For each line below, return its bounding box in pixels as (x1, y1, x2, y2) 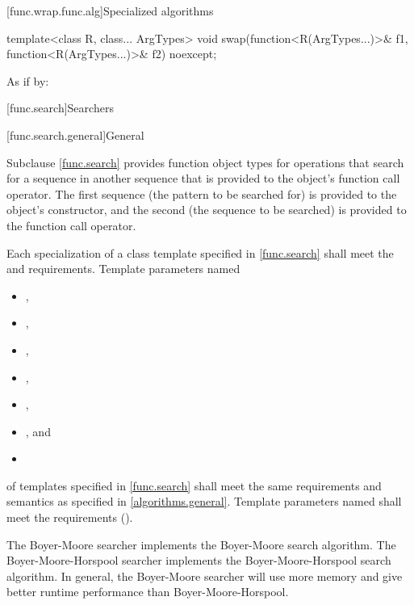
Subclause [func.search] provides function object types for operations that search (6, 153, 404, 170)
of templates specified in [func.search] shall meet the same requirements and (6, 477, 382, 494)
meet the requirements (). (6, 509, 133, 526)
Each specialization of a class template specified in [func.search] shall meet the (6, 244, 394, 261)
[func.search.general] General (6, 126, 144, 143)
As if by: (6, 72, 49, 89)
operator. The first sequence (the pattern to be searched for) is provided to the (6, 185, 397, 202)
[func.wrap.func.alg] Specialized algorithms (6, 2, 214, 19)
